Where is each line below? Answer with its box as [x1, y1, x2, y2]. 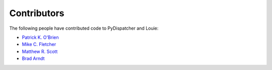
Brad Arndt [22, 55, 45, 61]
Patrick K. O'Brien [22, 34, 59, 40]
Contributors [9, 8, 65, 19]
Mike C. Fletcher [22, 41, 56, 47]
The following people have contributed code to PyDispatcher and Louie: [9, 25, 159, 31]
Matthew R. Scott [22, 48, 58, 54]
